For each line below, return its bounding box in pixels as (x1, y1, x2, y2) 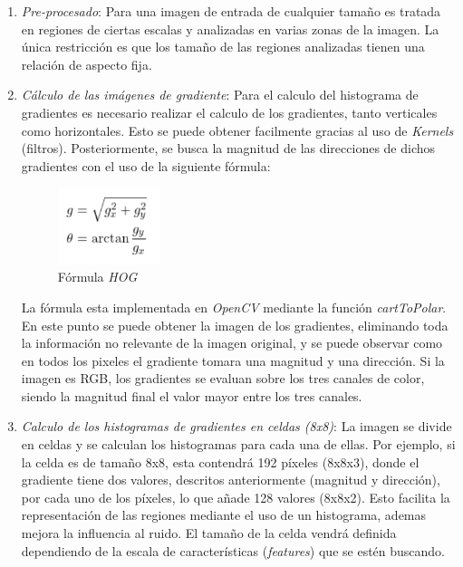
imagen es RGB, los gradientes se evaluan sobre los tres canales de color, (21, 369, 425, 388)
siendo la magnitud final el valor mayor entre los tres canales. (21, 386, 362, 405)
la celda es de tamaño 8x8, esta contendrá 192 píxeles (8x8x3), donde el (21, 452, 420, 471)
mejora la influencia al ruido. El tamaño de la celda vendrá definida (21, 524, 397, 543)
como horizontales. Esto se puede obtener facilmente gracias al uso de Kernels (21, 120, 454, 139)
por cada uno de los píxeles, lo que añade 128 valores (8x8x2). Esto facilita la (21, 487, 450, 506)
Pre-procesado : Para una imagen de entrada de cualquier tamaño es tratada (21, 2, 441, 20)
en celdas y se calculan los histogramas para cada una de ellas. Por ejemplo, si (21, 435, 456, 454)
